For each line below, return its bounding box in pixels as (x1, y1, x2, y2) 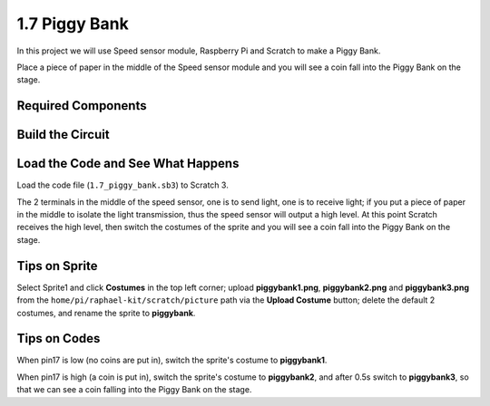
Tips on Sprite (16, 258, 98, 274)
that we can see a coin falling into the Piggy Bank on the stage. (16, 384, 252, 395)
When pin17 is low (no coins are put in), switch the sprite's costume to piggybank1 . (16, 354, 328, 366)
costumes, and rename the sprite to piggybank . (16, 307, 196, 318)
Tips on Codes (16, 331, 101, 346)
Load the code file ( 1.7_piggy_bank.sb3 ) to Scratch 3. (16, 179, 229, 190)
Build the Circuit (16, 127, 110, 142)
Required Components (16, 98, 147, 113)
